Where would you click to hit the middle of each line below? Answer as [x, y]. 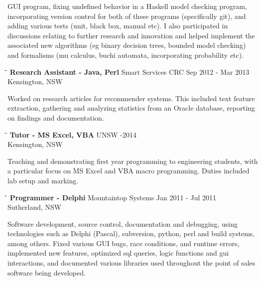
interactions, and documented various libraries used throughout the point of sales [131, 263]
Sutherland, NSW [35, 207]
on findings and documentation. [56, 117]
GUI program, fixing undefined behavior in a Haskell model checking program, [127, 6]
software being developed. [47, 272]
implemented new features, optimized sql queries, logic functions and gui [118, 253]
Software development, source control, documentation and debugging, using [123, 223]
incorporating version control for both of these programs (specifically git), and [127, 16]
